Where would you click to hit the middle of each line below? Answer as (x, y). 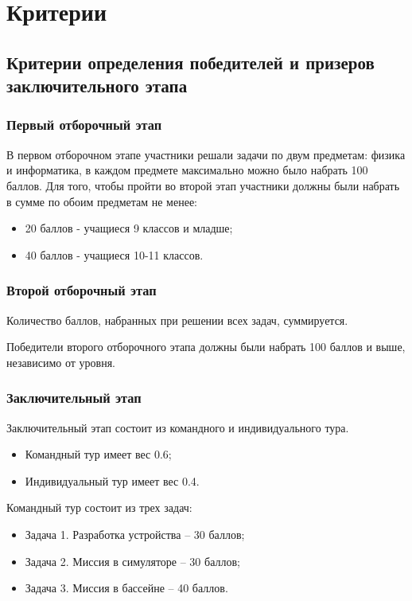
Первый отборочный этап (84, 125)
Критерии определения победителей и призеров (190, 62)
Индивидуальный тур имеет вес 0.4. (112, 480)
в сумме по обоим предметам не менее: (102, 201)
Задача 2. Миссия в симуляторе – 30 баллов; (132, 561)
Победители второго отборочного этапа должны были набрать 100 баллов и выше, (206, 347)
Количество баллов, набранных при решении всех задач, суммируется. (177, 320)
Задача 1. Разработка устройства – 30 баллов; (135, 534)
